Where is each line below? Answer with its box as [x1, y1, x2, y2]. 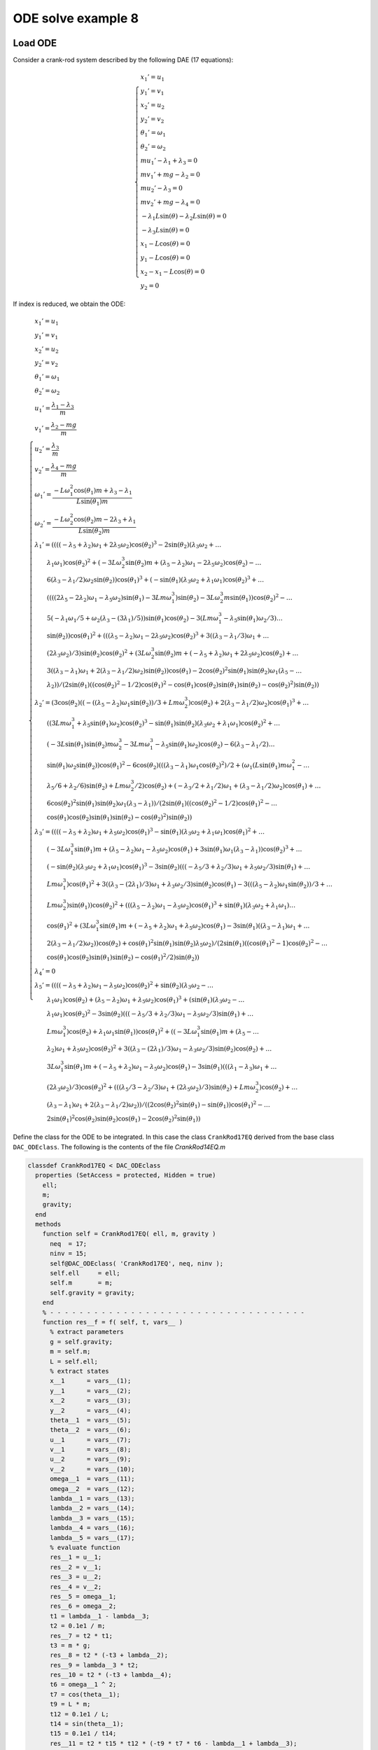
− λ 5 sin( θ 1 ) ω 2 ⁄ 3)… [223, 615, 283, 624]
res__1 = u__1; [50, 1553, 102, 1561]
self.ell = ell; [50, 1269, 120, 1277]
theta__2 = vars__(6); [50, 1426, 132, 1434]
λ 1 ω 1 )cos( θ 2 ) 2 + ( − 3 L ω [46, 557, 122, 568]
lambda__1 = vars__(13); [50, 1494, 136, 1503]
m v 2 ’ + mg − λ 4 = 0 [140, 198, 201, 208]
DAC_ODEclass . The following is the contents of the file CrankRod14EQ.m [13, 1142, 225, 1151]
